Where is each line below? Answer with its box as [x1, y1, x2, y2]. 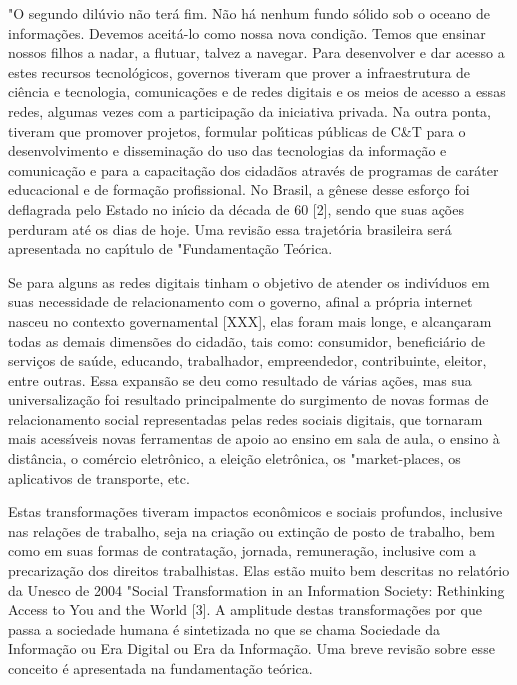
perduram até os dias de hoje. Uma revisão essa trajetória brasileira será [8, 218, 452, 239]
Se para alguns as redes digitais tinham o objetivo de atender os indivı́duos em [8, 271, 490, 292]
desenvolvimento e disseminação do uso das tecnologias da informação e [8, 140, 447, 161]
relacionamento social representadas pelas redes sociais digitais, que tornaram [8, 408, 483, 429]
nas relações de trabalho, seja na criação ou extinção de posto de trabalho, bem [8, 520, 495, 541]
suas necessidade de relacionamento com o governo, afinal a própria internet [8, 291, 473, 312]
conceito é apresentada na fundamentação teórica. [8, 658, 313, 678]
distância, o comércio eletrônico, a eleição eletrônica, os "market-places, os [8, 448, 461, 469]
